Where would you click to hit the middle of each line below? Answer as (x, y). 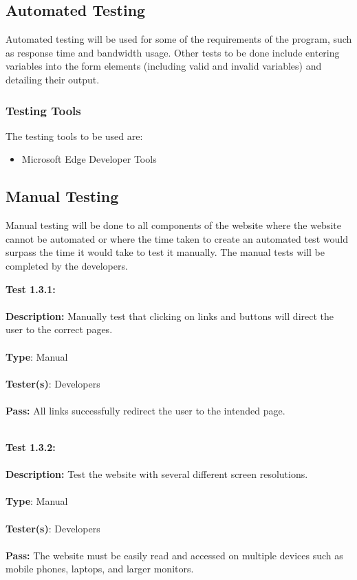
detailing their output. (53, 79)
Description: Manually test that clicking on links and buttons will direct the (170, 316)
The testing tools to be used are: (74, 136)
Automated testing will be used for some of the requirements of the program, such (179, 39)
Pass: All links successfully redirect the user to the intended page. (145, 410)
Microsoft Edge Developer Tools (89, 159)
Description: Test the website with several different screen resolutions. (157, 474)
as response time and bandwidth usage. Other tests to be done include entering (173, 52)
